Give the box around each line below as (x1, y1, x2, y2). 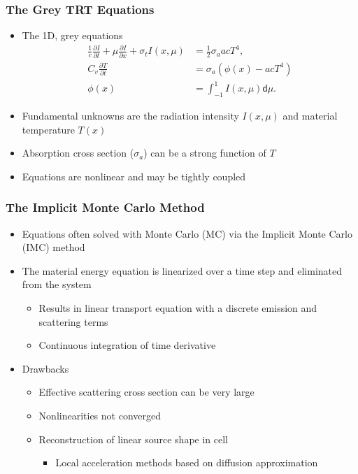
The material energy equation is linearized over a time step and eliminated (22, 263, 343, 278)
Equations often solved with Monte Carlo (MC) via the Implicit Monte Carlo (22, 226, 352, 240)
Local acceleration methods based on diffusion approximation (55, 455, 318, 470)
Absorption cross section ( (22, 145, 134, 160)
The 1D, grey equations (22, 28, 123, 43)
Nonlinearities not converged (38, 408, 161, 422)
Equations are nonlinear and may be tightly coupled (22, 168, 246, 183)
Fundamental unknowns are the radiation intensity (22, 108, 239, 123)
